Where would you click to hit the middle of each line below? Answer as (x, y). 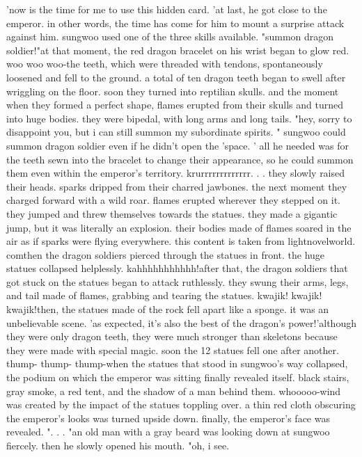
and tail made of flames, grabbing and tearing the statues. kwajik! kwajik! (164, 295)
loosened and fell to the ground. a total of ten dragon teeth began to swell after (176, 77)
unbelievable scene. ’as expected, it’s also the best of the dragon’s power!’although (181, 322)
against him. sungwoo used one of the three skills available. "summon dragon (170, 37)
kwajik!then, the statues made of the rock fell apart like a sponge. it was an (168, 309)
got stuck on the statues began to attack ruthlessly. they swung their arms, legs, (178, 281)
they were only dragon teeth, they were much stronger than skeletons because (172, 336)
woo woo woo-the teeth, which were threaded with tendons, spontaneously (165, 64)
